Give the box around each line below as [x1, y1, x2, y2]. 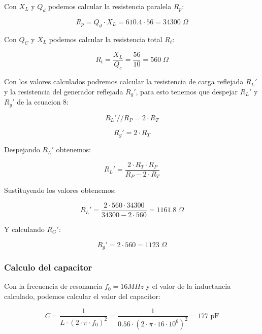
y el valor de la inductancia [146, 281, 231, 291]
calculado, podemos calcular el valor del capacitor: [4, 290, 160, 301]
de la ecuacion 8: [17, 96, 69, 107]
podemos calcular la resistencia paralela [48, 1, 172, 11]
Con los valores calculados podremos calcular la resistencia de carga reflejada [4, 76, 244, 87]
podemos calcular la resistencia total [49, 34, 162, 44]
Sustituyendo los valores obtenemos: [4, 185, 116, 195]
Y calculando [4, 223, 45, 234]
